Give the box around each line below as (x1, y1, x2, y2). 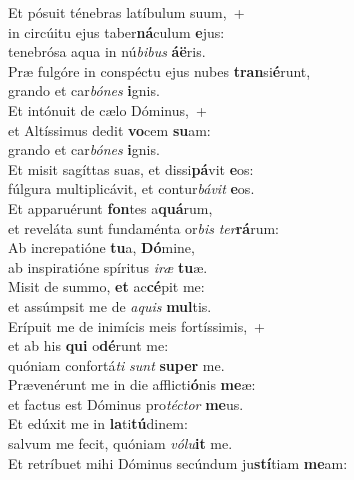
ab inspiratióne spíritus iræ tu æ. (8, 256, 208, 277)
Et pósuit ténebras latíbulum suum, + (8, 2, 245, 22)
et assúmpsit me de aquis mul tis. (8, 295, 212, 316)
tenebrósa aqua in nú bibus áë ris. (8, 41, 206, 62)
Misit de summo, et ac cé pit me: (8, 276, 205, 297)
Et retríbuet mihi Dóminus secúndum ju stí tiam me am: (8, 452, 348, 473)
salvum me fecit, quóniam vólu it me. (8, 433, 233, 454)
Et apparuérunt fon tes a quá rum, (8, 197, 213, 218)
